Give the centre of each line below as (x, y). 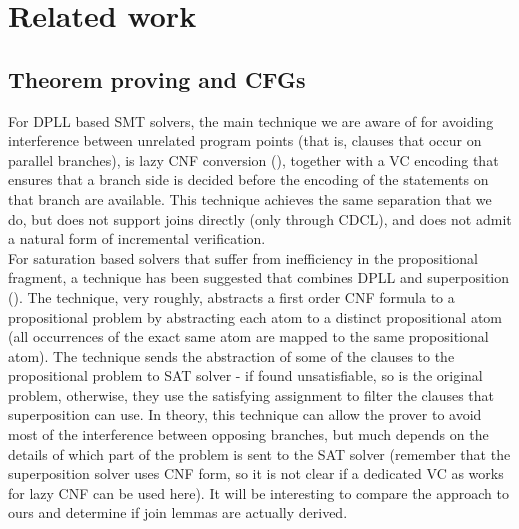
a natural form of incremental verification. (137, 238)
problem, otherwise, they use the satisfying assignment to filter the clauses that (251, 394)
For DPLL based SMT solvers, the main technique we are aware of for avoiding (251, 120)
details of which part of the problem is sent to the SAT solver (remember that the (259, 453)
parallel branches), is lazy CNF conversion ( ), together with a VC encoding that (253, 159)
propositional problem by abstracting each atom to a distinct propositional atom (255, 316)
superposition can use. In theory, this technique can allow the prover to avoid (245, 414)
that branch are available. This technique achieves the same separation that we (250, 198)
